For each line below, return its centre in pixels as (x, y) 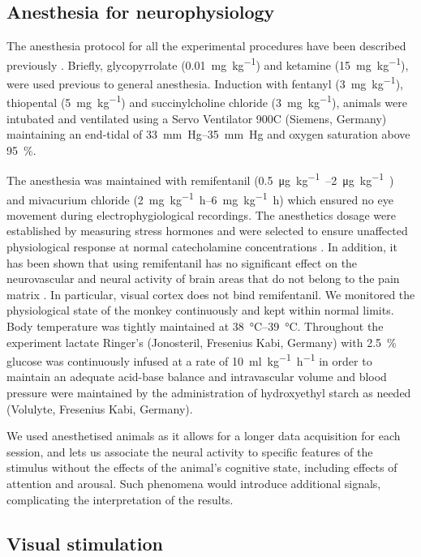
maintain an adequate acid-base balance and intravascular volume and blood (197, 377)
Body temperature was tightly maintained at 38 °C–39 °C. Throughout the (195, 326)
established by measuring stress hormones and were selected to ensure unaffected (207, 231)
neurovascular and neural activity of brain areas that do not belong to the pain (203, 278)
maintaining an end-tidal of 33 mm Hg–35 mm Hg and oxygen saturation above (208, 134)
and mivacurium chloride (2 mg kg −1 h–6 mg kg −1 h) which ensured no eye (200, 198)
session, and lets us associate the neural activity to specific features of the (190, 451)
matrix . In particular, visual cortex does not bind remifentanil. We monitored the (211, 294)
